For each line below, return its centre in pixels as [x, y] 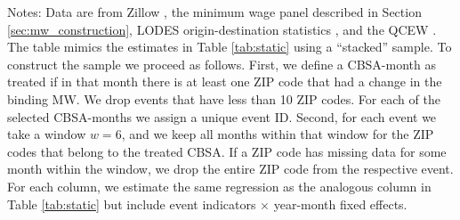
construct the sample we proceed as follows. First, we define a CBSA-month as [222, 64]
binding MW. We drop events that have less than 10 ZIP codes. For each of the [224, 98]
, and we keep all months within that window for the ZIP [278, 134]
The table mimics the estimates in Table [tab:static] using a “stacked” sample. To [230, 47]
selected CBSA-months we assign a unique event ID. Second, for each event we [222, 116]
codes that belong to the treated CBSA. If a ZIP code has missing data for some [227, 151]
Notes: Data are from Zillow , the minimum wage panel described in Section [214, 12]
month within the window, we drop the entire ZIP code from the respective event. [230, 169]
